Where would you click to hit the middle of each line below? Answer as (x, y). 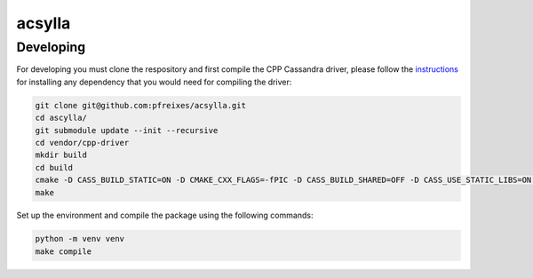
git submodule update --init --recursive (127, 130)
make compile (64, 251)
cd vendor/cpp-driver (82, 143)
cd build (54, 167)
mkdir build (61, 155)
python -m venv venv (80, 239)
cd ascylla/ (61, 118)
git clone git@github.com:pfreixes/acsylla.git (140, 105)
